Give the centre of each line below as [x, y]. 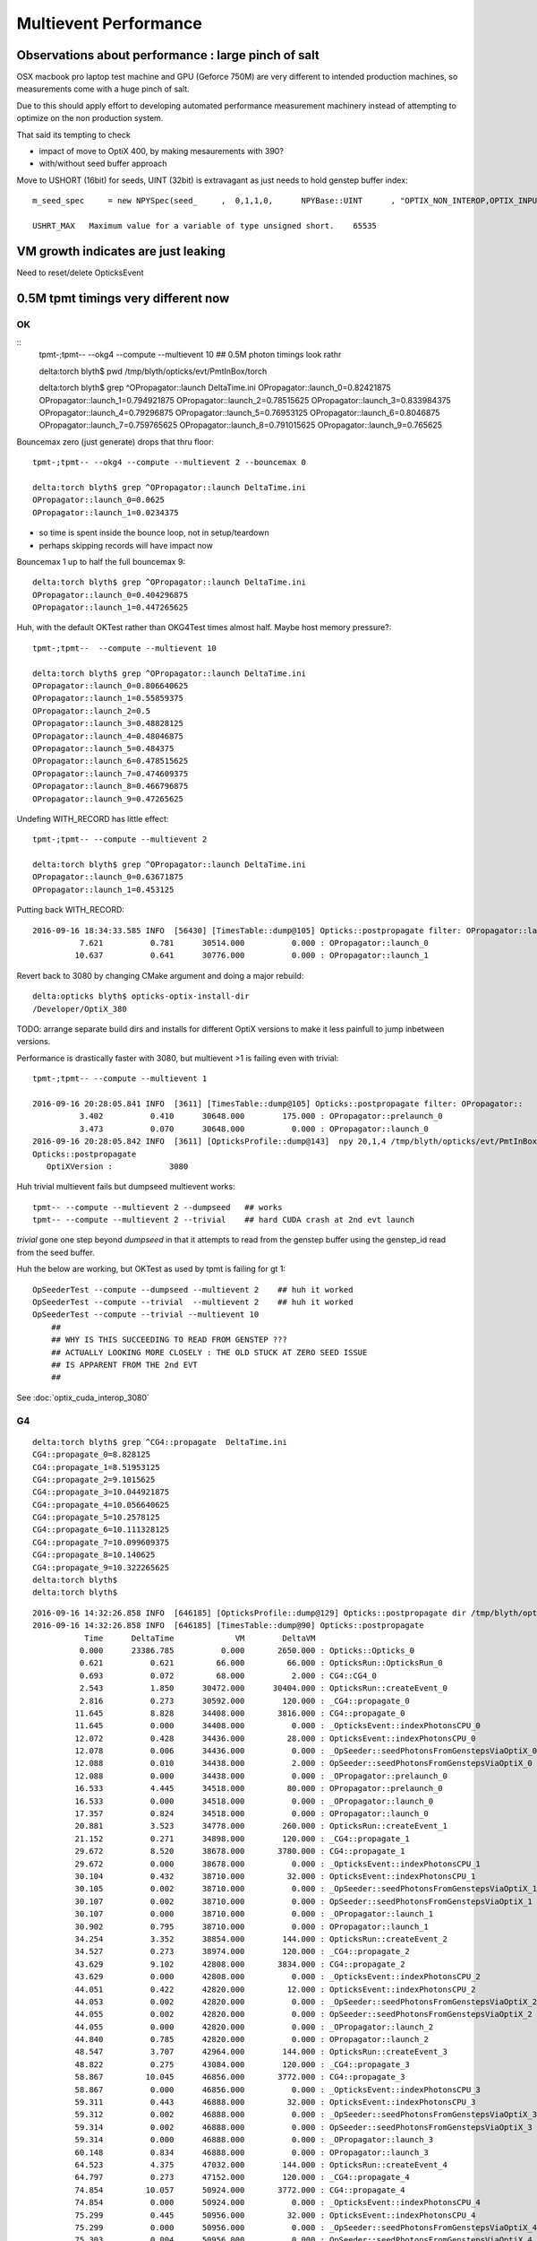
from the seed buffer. [55, 1252]
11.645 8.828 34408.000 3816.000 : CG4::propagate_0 [240, 1713]
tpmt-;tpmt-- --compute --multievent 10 [124, 648]
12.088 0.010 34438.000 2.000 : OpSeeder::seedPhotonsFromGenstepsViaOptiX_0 [303, 1763]
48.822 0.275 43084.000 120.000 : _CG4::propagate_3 [243, 2064]
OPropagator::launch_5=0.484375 [103, 748]
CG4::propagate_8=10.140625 [94, 1555]
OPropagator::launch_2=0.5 [92, 711]
